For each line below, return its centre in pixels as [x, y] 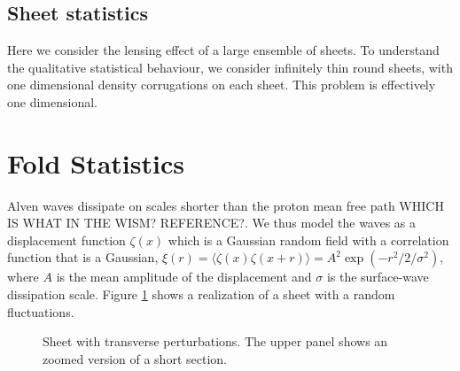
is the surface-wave [378, 277]
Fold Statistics [96, 162]
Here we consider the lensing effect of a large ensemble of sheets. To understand [223, 50]
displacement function [66, 240]
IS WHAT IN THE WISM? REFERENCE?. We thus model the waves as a [212, 223]
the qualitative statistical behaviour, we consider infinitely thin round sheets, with [230, 67]
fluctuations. [41, 311]
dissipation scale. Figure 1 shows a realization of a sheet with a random [201, 294]
